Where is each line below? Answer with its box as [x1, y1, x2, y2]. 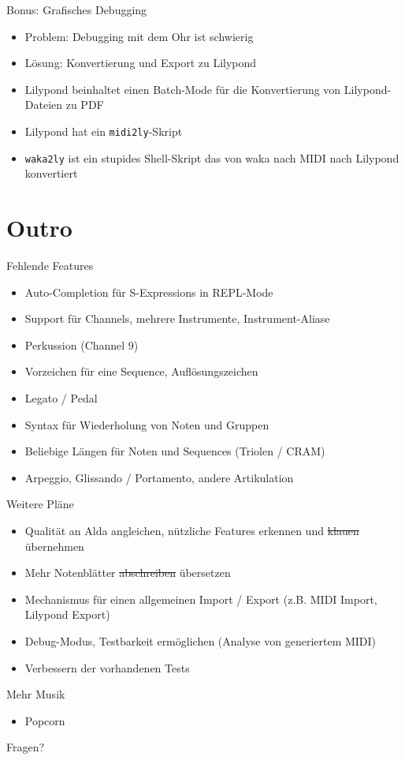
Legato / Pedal [24, 389, 98, 406]
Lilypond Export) [24, 606, 110, 623]
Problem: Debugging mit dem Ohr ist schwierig [24, 28, 254, 44]
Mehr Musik [6, 686, 65, 702]
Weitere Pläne [6, 496, 74, 512]
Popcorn [24, 712, 65, 728]
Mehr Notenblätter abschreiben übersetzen [24, 564, 231, 581]
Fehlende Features [6, 257, 94, 273]
